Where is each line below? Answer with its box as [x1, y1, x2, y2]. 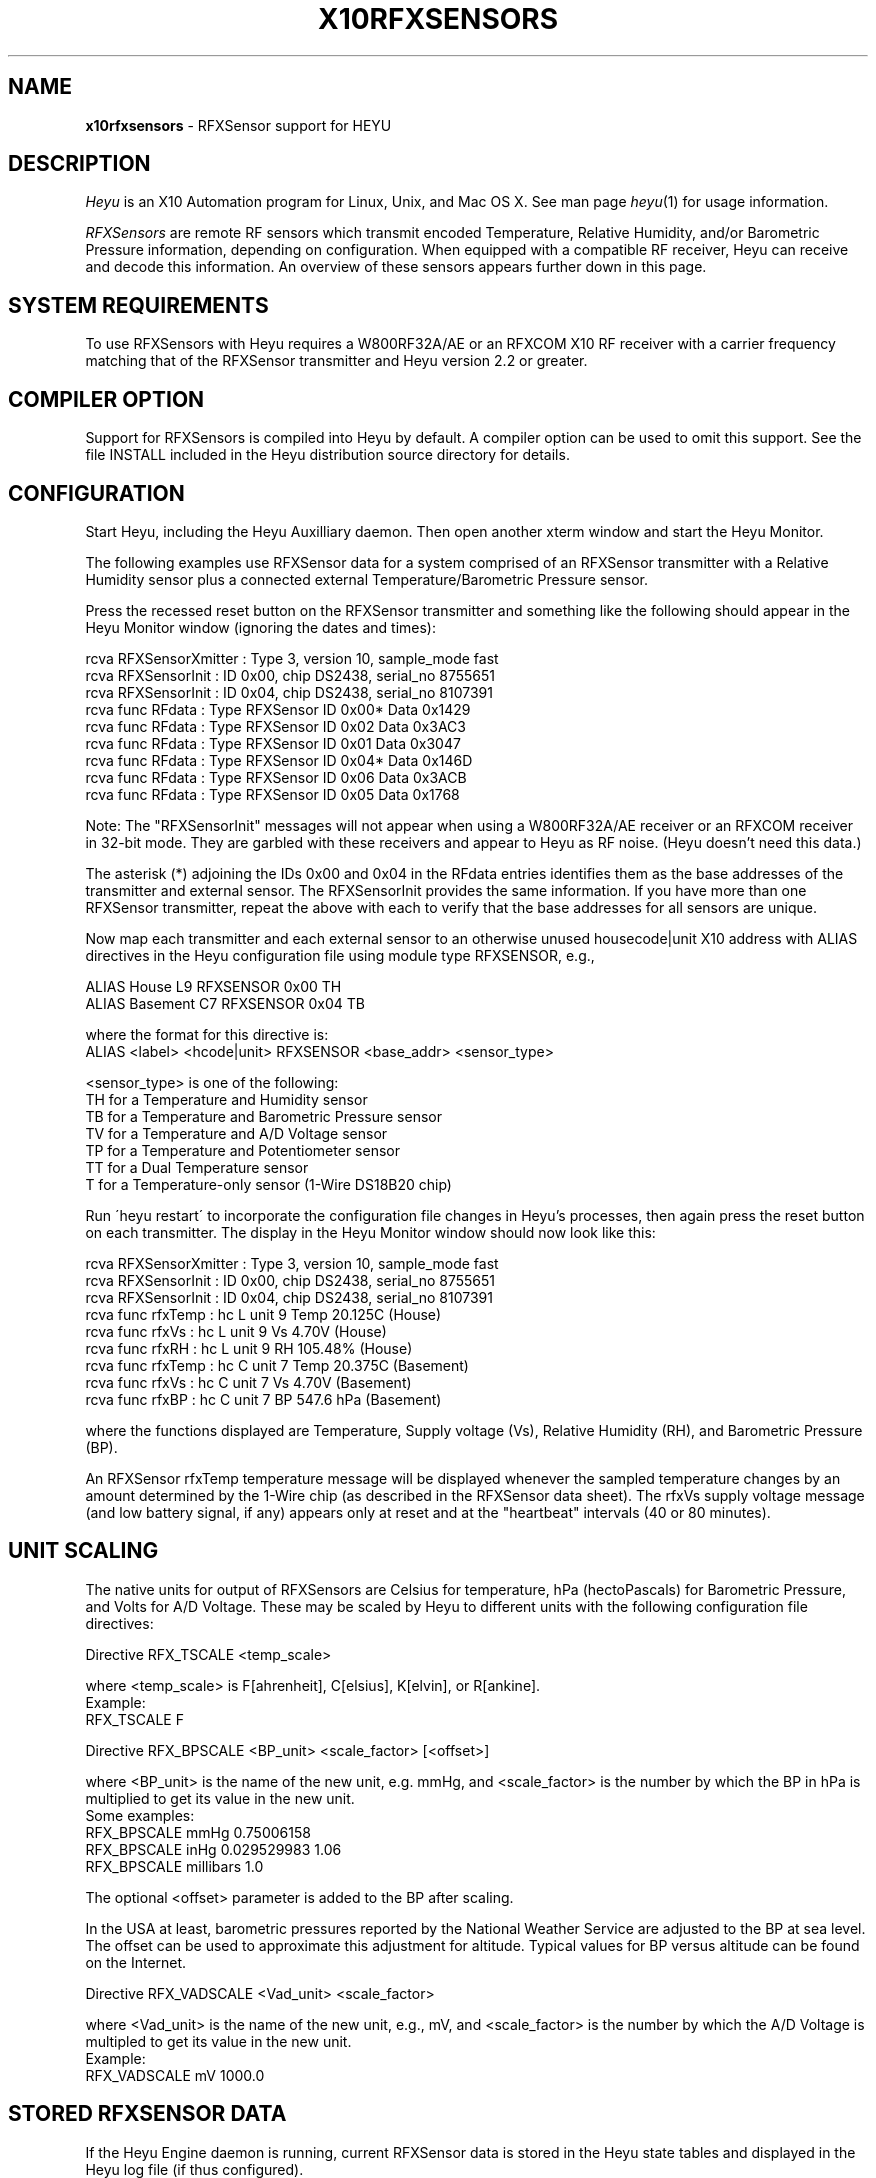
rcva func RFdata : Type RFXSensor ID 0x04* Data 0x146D [85, 751, 473, 769]
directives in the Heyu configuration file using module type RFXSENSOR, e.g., [85, 946, 595, 964]
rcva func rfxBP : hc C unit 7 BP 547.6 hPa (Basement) [85, 1390, 442, 1408]
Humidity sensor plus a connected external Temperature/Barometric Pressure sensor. [85, 570, 648, 588]
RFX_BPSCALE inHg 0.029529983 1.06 [85, 1840, 342, 1858]
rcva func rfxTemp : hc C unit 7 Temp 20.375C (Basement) [85, 1356, 469, 1374]
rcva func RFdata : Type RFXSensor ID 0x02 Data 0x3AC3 [85, 717, 466, 735]
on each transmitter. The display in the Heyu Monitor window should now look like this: [85, 1223, 656, 1241]
